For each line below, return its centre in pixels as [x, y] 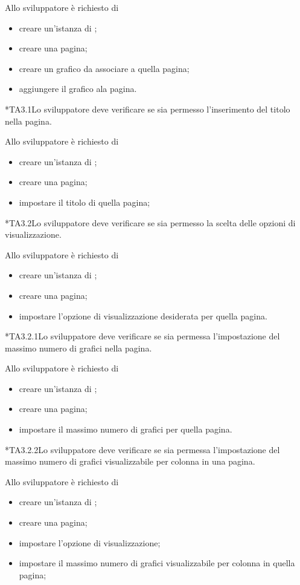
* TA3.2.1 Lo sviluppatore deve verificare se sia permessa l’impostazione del [142, 336]
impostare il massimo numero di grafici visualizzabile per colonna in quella [157, 563]
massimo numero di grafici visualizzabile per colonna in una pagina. [130, 461]
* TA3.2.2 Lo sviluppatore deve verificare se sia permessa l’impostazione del [142, 449]
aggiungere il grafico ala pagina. [78, 89]
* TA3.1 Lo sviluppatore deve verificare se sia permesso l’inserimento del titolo [148, 109]
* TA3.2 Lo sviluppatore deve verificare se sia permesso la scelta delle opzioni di [150, 222]
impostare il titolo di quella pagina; [85, 202]
